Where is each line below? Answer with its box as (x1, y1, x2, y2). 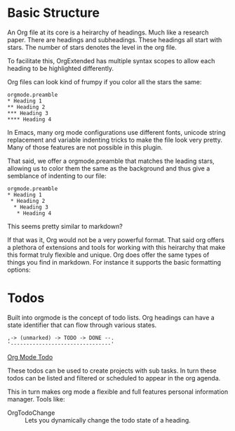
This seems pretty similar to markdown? (7, 222, 123, 230)
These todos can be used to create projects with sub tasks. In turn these (7, 366, 217, 375)
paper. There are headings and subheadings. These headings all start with (7, 35, 222, 44)
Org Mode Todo (7, 352, 53, 361)
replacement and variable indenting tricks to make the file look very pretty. (7, 135, 222, 144)
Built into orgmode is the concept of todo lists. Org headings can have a (7, 313, 215, 321)
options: (7, 265, 32, 274)
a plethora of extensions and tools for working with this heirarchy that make (7, 243, 226, 251)
